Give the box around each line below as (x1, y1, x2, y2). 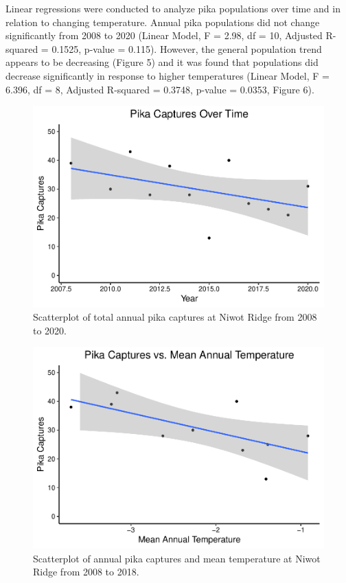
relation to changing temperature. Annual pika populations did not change (5, 14, 320, 29)
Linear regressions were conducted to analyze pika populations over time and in (5, 1, 341, 15)
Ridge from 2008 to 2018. (33, 564, 139, 579)
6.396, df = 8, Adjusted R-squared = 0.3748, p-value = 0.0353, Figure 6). (5, 82, 314, 96)
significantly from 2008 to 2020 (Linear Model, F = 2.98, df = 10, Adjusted (5, 28, 323, 43)
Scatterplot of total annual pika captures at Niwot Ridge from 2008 (33, 310, 317, 324)
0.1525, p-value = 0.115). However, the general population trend (51, 41, 322, 56)
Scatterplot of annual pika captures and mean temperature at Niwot (33, 551, 321, 565)
